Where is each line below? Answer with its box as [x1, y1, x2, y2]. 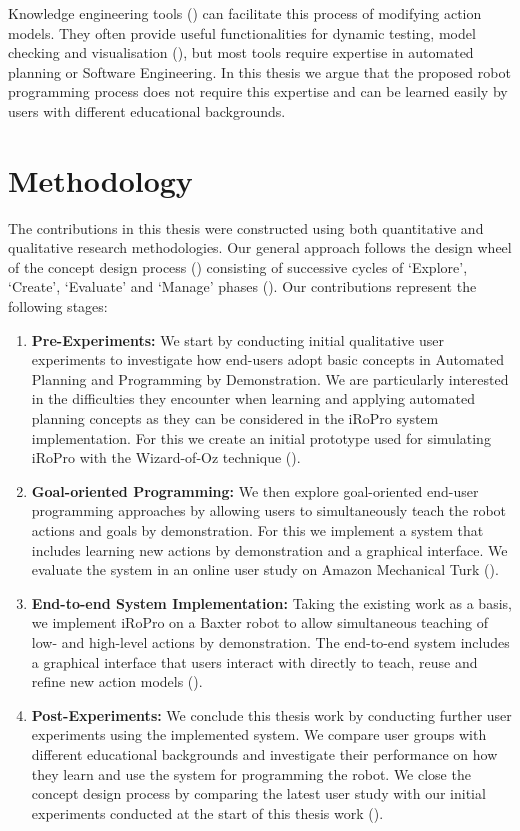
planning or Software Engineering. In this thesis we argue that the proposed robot [8, 61, 511, 82]
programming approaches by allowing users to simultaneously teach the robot [31, 500, 507, 521]
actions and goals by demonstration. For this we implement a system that [31, 520, 484, 540]
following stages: [8, 296, 108, 317]
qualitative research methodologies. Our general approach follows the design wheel [8, 237, 512, 258]
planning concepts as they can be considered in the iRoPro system [31, 408, 439, 429]
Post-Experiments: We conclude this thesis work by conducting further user [31, 704, 512, 725]
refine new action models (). [31, 671, 203, 692]
